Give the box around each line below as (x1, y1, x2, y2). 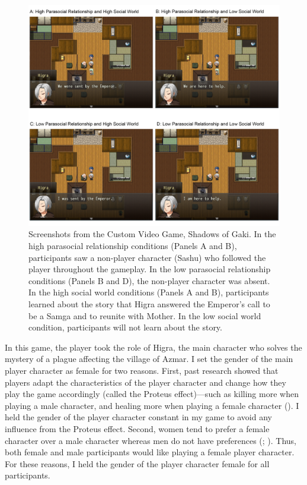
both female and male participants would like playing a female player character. (5, 446, 295, 458)
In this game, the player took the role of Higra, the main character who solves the (5, 341, 302, 353)
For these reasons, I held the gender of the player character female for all (5, 457, 270, 470)
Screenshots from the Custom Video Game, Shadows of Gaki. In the (28, 228, 276, 240)
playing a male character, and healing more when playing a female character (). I (5, 399, 299, 411)
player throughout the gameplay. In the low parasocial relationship (28, 263, 271, 275)
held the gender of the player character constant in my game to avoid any (5, 411, 272, 423)
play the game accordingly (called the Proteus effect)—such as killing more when (5, 388, 299, 400)
